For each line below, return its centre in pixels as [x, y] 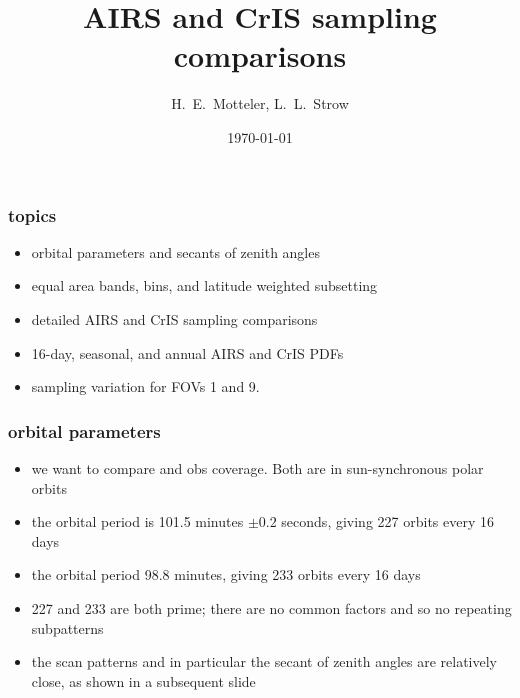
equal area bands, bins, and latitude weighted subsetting [204, 285]
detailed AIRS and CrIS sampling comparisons [174, 318]
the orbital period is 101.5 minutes [137, 521]
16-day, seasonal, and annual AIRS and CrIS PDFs [187, 352]
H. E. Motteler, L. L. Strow [260, 103]
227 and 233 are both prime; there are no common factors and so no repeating [271, 607]
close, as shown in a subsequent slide [143, 680]
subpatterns [67, 627]
